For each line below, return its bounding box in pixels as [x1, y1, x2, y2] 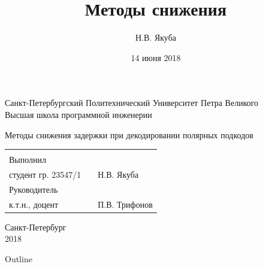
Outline [5, 252, 32, 265]
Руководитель [9, 183, 58, 195]
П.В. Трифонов [98, 198, 153, 210]
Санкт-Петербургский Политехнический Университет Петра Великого [5, 96, 259, 109]
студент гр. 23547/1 [9, 168, 81, 180]
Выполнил [9, 153, 47, 166]
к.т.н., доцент [9, 198, 59, 210]
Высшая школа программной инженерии [5, 108, 152, 120]
